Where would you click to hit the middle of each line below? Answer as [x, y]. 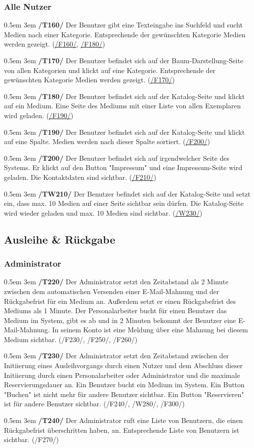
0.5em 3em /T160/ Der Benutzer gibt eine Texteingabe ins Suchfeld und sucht [123, 25]
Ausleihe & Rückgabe [60, 239]
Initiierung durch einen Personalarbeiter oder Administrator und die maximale [122, 375]
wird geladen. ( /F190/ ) [39, 115]
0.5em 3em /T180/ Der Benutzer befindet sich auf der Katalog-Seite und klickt [125, 96]
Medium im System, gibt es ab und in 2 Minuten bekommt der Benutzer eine [120, 320]
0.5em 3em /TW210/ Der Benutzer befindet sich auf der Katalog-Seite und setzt [127, 193]
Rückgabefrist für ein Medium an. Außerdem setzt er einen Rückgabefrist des [120, 301]
